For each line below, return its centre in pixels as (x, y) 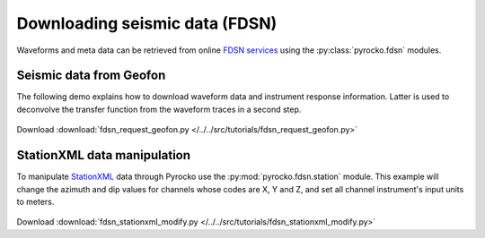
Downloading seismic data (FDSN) (147, 23)
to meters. (35, 201)
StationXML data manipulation (104, 155)
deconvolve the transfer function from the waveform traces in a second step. (159, 109)
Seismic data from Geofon (91, 76)
